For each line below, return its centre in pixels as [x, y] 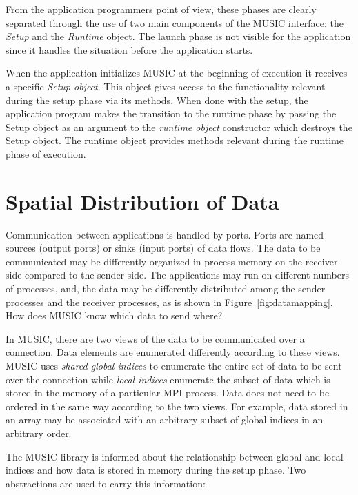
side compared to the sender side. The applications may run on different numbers [177, 275]
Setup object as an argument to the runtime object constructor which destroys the [179, 127]
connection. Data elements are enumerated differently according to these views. [173, 352]
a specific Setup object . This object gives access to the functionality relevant [166, 86]
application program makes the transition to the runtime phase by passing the [171, 113]
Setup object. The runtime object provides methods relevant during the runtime [175, 140]
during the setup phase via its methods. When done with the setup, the [157, 100]
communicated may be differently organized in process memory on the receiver [172, 261]
